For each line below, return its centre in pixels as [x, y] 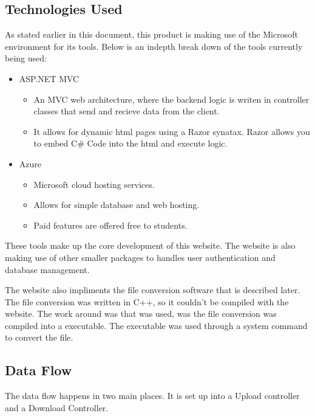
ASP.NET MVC [49, 78]
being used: [26, 58]
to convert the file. [39, 337]
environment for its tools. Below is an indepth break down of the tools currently [154, 46]
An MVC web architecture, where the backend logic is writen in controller [171, 99]
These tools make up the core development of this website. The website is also [150, 245]
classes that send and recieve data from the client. [127, 111]
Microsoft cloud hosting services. [94, 184]
